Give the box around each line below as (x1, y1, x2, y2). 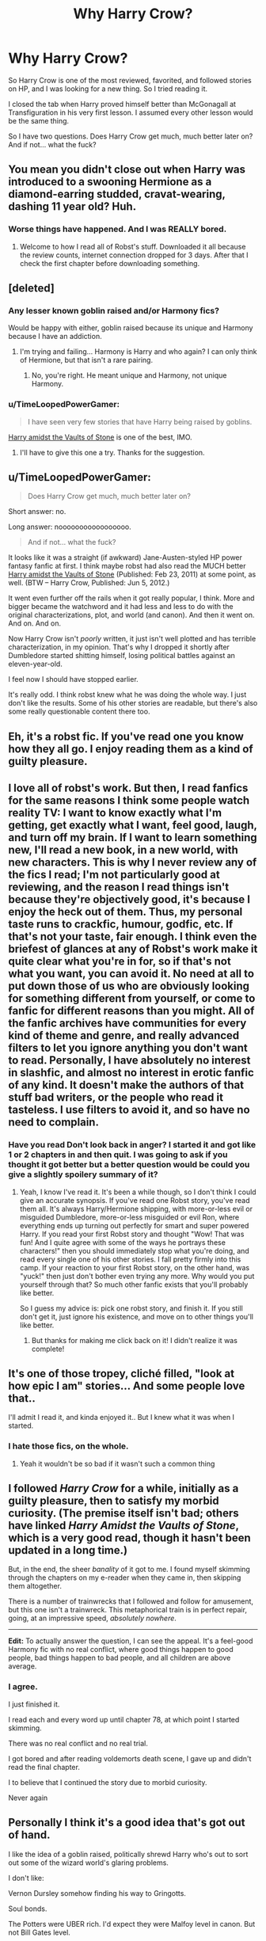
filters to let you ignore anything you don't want (8, 1041, 248, 1055)
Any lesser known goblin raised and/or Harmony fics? (8, 305, 220, 316)
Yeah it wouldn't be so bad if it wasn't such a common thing (19, 1459, 215, 1468)
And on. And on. (8, 618, 62, 628)
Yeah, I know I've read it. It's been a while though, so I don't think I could (19, 1187, 256, 1197)
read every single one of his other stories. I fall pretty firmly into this (19, 1254, 241, 1264)
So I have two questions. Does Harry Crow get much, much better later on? (8, 131, 253, 141)
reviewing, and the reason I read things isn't (8, 881, 230, 894)
